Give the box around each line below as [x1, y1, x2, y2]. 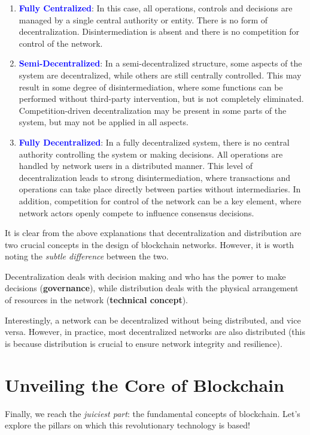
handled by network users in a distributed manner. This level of [19, 159, 253, 172]
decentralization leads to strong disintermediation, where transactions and [19, 171, 291, 183]
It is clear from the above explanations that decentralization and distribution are [5, 226, 302, 239]
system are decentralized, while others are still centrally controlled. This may [19, 68, 302, 81]
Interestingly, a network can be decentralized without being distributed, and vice [5, 313, 301, 326]
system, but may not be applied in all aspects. [19, 116, 189, 128]
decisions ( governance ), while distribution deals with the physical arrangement [5, 282, 299, 294]
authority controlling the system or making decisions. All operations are [19, 147, 283, 160]
